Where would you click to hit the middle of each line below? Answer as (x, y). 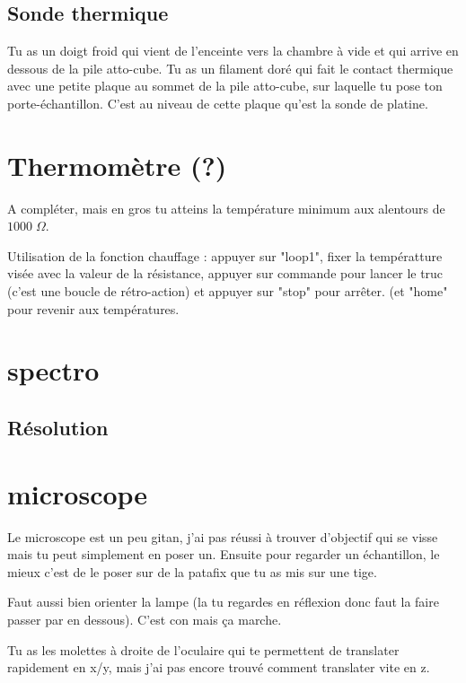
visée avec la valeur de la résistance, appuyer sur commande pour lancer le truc (225, 273)
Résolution (58, 428)
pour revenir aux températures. (93, 308)
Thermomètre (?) (117, 165)
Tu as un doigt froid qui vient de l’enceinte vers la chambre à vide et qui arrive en (233, 51)
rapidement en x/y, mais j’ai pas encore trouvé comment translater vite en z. (219, 667)
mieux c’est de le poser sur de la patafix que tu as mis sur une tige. (192, 571)
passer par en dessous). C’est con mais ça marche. (145, 619)
